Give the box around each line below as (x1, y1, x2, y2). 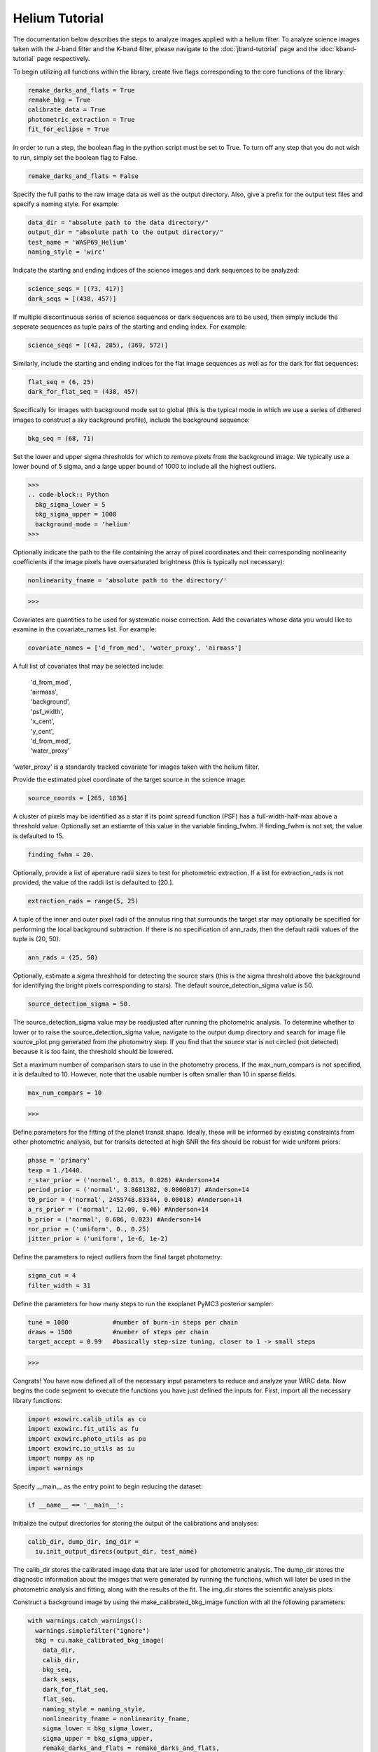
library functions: (13, 1396, 62, 1404)
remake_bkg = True (27, 96, 91, 104)
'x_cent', (30, 717, 55, 725)
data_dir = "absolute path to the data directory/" (27, 218, 209, 226)
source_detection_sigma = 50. (27, 1000, 132, 1008)
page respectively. (36, 55, 90, 63)
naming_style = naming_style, (42, 1705, 146, 1713)
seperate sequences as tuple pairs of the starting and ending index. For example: (13, 322, 248, 331)
